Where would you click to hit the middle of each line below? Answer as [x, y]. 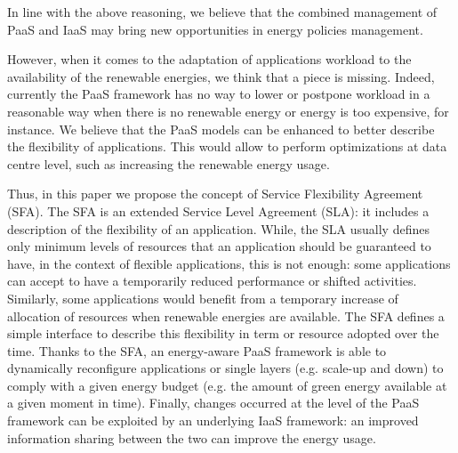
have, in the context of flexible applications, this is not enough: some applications [229, 263]
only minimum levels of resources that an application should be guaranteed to [219, 246]
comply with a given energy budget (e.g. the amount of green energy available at [227, 385]
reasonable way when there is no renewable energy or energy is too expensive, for [228, 111]
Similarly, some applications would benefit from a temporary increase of [203, 298]
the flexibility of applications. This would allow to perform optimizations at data [227, 146]
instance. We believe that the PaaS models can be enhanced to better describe [221, 129]
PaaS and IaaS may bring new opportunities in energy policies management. [215, 29]
